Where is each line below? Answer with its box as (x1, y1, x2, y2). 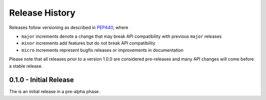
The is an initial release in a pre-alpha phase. (9, 89, 100, 95)
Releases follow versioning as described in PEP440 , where (9, 25, 129, 30)
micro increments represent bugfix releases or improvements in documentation (21, 47, 184, 53)
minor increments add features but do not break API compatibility (21, 40, 156, 46)
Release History (9, 7, 76, 18)
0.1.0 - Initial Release (9, 76, 74, 84)
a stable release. (9, 63, 43, 69)
